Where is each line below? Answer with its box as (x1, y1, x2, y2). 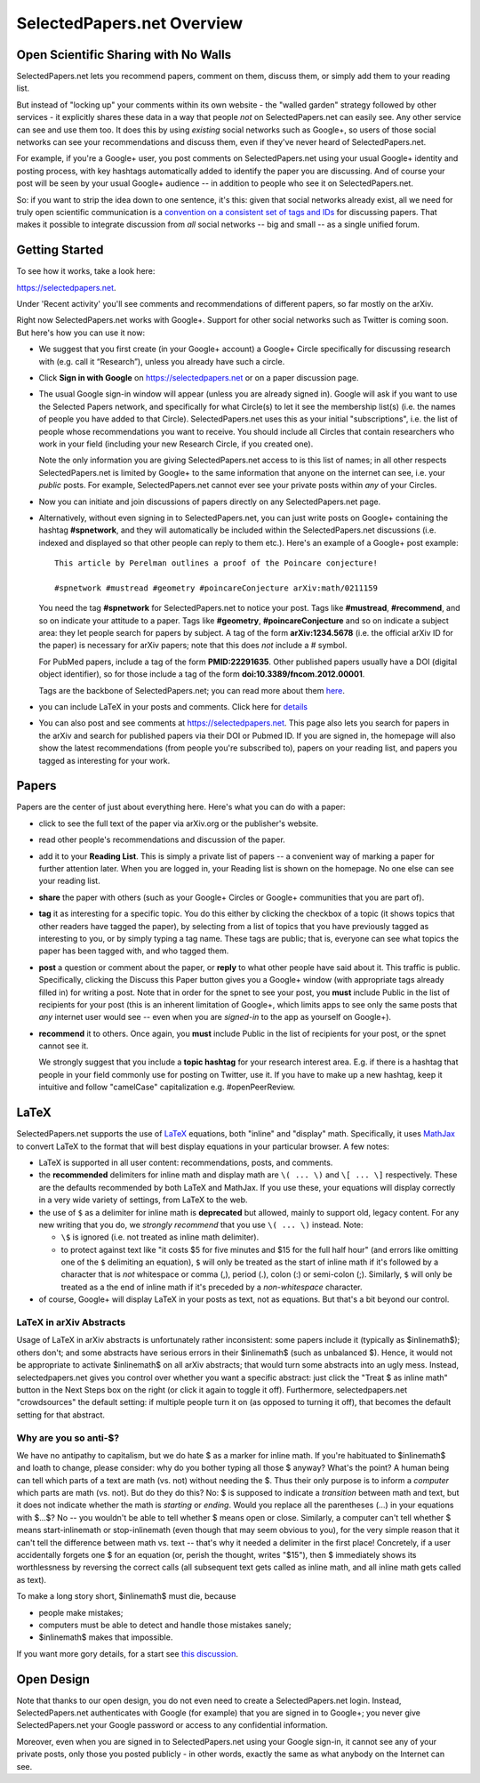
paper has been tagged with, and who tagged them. (38, 945, 229, 956)
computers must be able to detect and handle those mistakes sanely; (38, 1619, 292, 1630)
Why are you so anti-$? (16, 1432, 120, 1444)
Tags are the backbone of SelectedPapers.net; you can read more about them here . (38, 685, 346, 695)
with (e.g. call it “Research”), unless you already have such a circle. (38, 356, 285, 366)
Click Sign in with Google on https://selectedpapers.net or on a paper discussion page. (38, 373, 359, 382)
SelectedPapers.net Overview (16, 13, 244, 33)
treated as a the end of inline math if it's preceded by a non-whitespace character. (60, 1281, 364, 1292)
